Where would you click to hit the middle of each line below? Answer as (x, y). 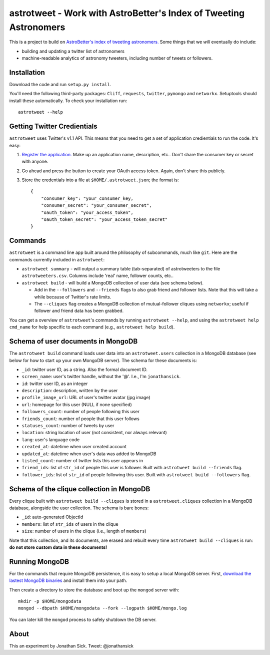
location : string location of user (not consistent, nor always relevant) (94, 433)
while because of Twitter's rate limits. (73, 297)
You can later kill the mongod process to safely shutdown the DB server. (83, 619)
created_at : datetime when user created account (74, 447)
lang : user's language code (51, 439)
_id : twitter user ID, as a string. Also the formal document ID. (84, 369)
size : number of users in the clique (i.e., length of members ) (84, 531)
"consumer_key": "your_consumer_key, (87, 198)
